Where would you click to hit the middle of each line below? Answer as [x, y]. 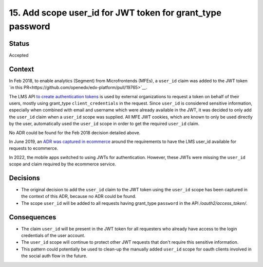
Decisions [24, 178]
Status [19, 44]
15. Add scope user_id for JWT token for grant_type [115, 13]
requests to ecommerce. [34, 148]
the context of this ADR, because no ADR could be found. [79, 196]
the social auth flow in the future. [54, 256]
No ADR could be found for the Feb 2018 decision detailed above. [75, 133]
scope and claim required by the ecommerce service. [63, 164]
